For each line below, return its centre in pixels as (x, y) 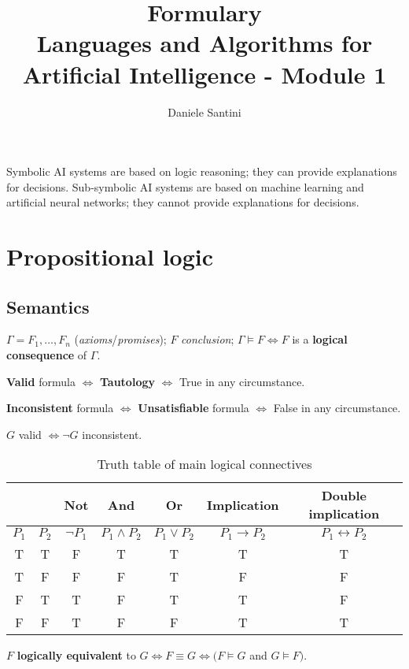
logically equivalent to (76, 655)
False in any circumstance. (337, 408)
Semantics (48, 306)
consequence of (47, 355)
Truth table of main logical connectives (204, 464)
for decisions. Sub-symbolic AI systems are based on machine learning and (185, 186)
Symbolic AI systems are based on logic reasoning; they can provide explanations (202, 171)
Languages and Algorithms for (204, 43)
